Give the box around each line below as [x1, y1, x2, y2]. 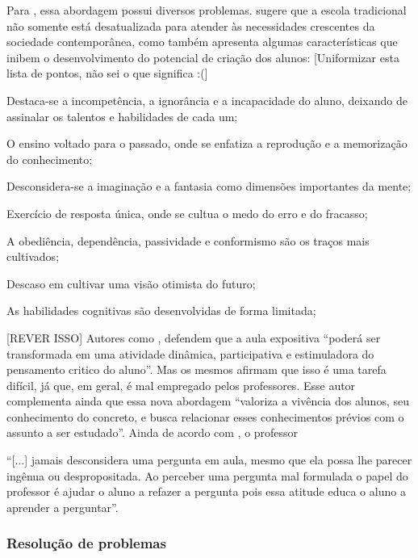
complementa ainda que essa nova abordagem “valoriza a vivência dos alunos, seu [6, 392, 409, 409]
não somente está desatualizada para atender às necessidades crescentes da [6, 17, 375, 34]
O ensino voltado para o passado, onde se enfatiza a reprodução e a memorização [6, 135, 408, 152]
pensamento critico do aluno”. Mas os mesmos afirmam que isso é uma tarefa [6, 361, 387, 378]
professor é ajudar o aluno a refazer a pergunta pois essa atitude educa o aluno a [6, 483, 406, 500]
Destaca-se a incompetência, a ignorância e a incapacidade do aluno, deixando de [6, 91, 408, 108]
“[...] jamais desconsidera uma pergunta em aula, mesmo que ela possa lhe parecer [6, 451, 412, 468]
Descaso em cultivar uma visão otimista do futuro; [6, 275, 256, 292]
